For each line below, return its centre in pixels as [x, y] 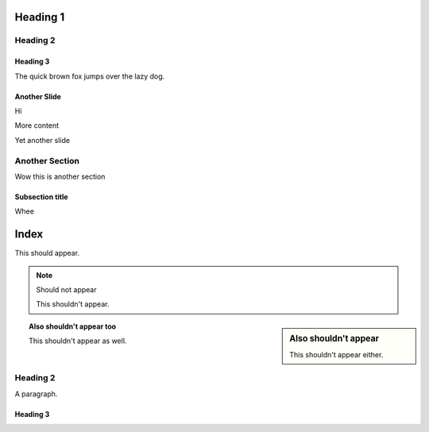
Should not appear [66, 289]
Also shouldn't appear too [73, 326]
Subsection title [41, 197]
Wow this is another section [60, 176]
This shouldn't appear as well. [78, 341]
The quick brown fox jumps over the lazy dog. [90, 76]
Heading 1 [40, 17]
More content [37, 125]
